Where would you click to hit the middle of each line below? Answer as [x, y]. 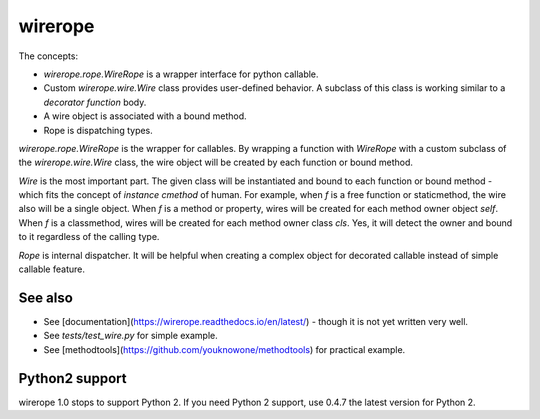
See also [46, 297]
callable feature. [51, 269]
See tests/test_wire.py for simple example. [131, 336]
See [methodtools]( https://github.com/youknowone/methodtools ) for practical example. [224, 349]
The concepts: [48, 56]
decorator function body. [95, 102]
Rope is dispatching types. [98, 130]
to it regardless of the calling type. [89, 237]
